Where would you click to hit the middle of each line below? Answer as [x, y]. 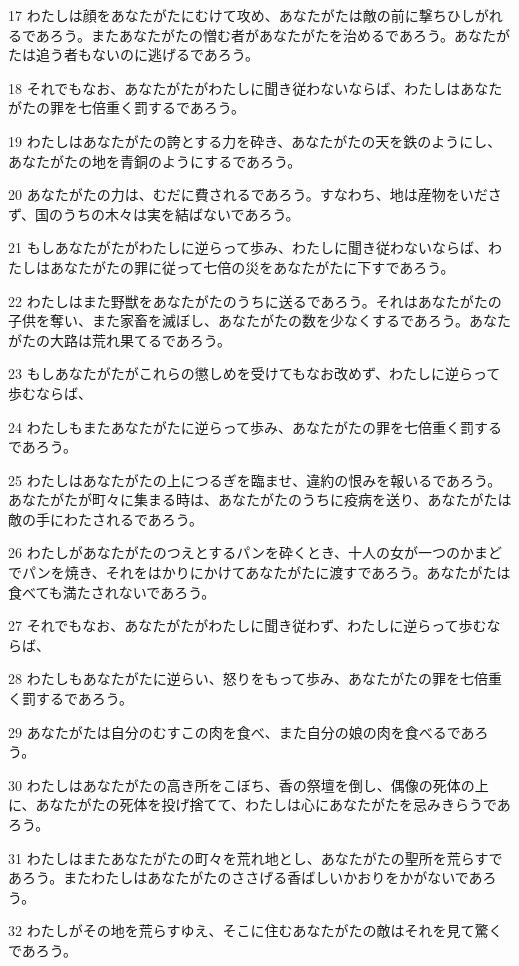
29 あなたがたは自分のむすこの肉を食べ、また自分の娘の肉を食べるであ [241, 731]
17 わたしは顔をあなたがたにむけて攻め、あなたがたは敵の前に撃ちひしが [248, 15]
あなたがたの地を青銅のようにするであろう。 [155, 160]
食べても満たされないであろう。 [112, 591]
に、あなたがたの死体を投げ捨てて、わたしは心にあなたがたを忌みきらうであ [259, 804]
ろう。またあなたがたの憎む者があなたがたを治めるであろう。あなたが [280, 34]
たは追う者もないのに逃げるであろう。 [134, 54]
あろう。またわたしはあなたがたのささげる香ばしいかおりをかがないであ [245, 877]
